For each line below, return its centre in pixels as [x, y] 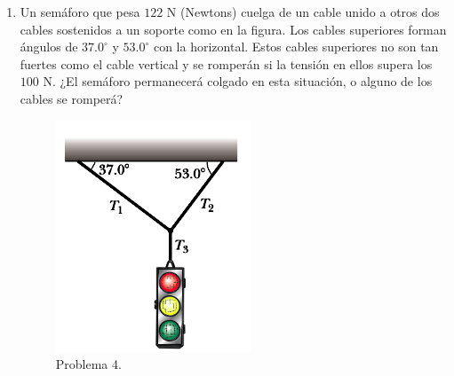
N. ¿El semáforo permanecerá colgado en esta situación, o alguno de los [238, 81]
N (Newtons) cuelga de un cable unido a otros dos [303, 12]
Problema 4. [88, 364]
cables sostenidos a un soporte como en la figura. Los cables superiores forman [233, 29]
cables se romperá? [72, 98]
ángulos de [49, 47]
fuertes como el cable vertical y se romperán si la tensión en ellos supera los [226, 63]
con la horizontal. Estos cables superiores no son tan [296, 47]
